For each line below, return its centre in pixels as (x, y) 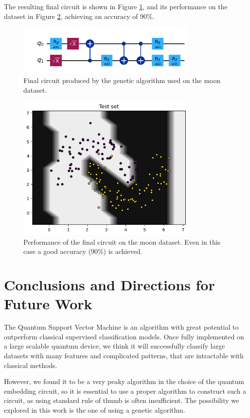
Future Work (48, 304)
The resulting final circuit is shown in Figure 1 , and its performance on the (116, 6)
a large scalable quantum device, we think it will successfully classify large (115, 346)
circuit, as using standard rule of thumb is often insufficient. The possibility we (122, 400)
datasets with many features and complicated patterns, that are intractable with (124, 355)
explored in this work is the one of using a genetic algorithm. (95, 410)
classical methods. (31, 365)
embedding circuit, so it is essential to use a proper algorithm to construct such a (125, 391)
